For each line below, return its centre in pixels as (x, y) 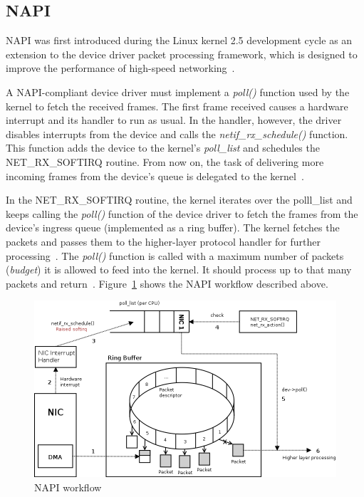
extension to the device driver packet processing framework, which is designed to (182, 54)
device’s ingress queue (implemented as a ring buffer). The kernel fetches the (173, 227)
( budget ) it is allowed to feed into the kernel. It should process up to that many (179, 270)
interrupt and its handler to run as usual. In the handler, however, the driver (174, 120)
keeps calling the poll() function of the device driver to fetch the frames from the (182, 213)
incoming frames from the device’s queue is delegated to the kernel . (155, 176)
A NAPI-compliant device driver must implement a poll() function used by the (178, 91)
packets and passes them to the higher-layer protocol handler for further (163, 241)
